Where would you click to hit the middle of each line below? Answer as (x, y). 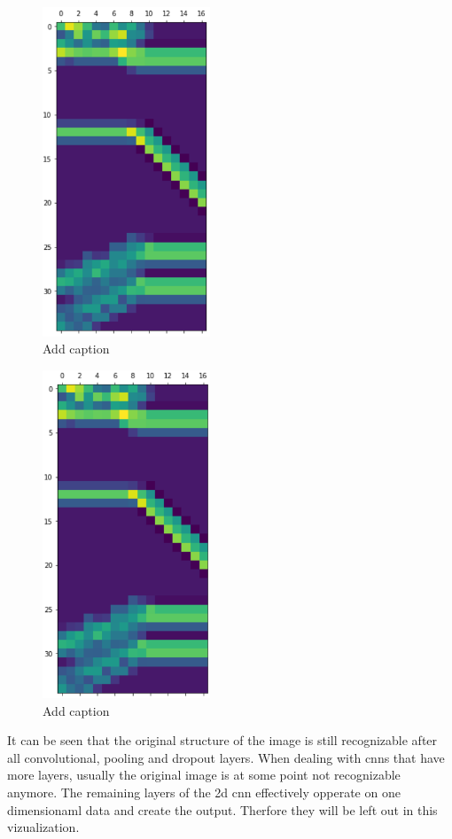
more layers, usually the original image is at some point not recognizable (204, 775)
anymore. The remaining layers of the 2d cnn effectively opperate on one (204, 792)
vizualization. (43, 827)
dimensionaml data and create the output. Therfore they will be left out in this (222, 809)
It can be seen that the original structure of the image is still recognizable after (222, 740)
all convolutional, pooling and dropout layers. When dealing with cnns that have (226, 757)
